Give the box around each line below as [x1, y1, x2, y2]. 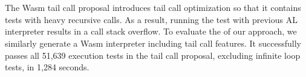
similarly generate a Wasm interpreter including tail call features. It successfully [5, 36, 301, 49]
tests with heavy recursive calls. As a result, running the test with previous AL [5, 13, 298, 25]
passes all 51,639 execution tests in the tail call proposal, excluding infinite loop [5, 49, 301, 61]
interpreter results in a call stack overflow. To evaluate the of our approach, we [5, 25, 297, 38]
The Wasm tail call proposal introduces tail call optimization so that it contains [5, 1, 301, 14]
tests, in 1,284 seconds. [5, 61, 90, 73]
